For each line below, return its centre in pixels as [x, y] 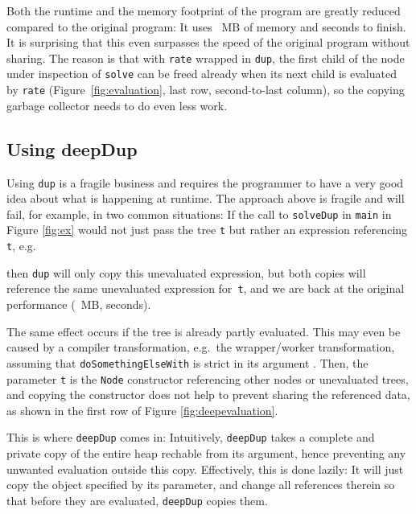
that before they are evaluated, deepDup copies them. [137, 500]
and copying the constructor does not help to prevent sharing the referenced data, [208, 395]
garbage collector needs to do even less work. [117, 105]
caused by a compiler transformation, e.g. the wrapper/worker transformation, [201, 347]
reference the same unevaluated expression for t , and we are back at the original [206, 288]
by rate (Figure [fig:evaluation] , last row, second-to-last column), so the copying [206, 90]
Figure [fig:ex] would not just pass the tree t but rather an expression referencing [207, 230]
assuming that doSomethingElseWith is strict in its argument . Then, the [187, 362]
